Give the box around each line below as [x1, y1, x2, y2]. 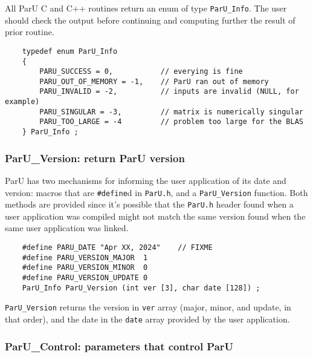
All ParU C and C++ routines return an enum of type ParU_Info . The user [5, 2, 287, 14]
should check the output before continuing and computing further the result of [5, 13, 295, 26]
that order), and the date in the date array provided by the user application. [5, 313, 290, 325]
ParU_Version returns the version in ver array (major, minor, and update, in [5, 301, 291, 313]
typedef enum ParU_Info [22, 47, 118, 56]
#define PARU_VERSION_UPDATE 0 [22, 273, 148, 283]
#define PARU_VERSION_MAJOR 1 [22, 253, 148, 262]
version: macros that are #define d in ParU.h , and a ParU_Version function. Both [5, 186, 308, 198]
